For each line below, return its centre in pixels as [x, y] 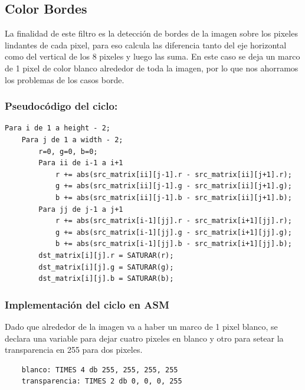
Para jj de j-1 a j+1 [81, 209]
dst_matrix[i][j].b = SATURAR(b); [106, 279]
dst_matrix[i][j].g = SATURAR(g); [106, 267]
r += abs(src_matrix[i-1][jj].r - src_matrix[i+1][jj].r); [173, 221]
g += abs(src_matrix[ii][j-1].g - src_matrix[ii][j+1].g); [173, 186]
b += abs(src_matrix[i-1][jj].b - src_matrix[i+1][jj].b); [173, 244]
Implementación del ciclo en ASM [87, 304]
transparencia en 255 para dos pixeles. [74, 350]
